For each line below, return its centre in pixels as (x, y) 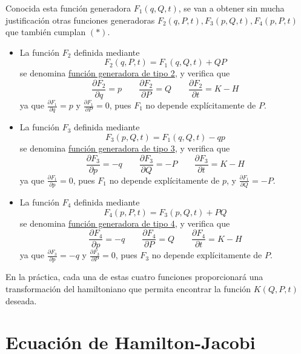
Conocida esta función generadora (68, 8)
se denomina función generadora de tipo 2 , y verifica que (125, 73)
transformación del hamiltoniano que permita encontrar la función (128, 289)
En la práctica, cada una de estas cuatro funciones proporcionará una (134, 277)
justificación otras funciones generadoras (80, 20)
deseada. (21, 300)
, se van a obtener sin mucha (231, 8)
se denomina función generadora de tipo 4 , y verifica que (125, 223)
